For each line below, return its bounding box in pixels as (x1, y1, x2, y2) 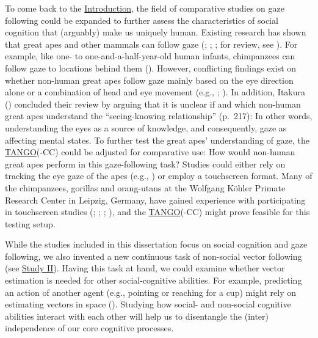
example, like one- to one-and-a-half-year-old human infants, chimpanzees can (5, 50, 295, 62)
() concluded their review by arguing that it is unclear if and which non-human (5, 97, 301, 110)
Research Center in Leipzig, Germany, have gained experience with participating (5, 193, 306, 206)
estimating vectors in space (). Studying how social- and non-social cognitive (5, 298, 291, 310)
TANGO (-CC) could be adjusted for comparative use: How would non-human (5, 145, 295, 158)
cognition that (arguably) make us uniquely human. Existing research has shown (5, 26, 306, 39)
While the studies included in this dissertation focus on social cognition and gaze (5, 238, 308, 251)
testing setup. (5, 217, 56, 230)
